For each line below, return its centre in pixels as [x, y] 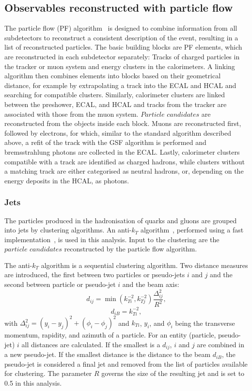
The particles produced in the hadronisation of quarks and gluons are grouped [121, 220]
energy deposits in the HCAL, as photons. [67, 180]
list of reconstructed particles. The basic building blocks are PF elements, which [123, 47]
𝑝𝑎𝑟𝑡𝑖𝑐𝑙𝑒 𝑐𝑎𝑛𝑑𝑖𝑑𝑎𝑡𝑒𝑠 [33, 250]
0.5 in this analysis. [33, 382]
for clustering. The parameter [48, 373]
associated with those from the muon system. [71, 114]
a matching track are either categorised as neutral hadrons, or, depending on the [124, 171]
